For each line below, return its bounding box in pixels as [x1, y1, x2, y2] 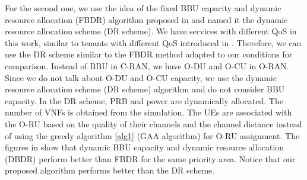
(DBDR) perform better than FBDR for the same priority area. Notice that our [5, 152, 296, 165]
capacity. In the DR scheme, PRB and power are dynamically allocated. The [5, 94, 283, 107]
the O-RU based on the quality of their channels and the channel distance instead [5, 117, 302, 130]
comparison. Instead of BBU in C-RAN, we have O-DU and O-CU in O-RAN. [5, 59, 289, 72]
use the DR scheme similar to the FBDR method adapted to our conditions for [5, 48, 293, 60]
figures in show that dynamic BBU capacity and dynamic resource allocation [5, 141, 284, 153]
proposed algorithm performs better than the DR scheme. [5, 164, 215, 176]
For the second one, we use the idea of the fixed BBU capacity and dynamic [5, 2, 281, 14]
